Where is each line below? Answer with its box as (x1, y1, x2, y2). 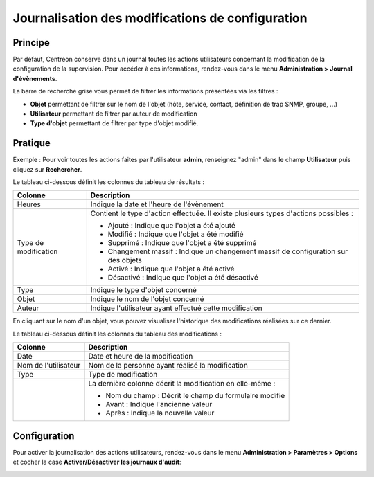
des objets (107, 255, 142, 265)
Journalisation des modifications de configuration (12, 10, 308, 26)
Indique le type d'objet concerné (90, 285, 197, 295)
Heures (17, 199, 41, 209)
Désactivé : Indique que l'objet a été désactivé (107, 273, 259, 282)
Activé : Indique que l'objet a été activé (107, 264, 235, 273)
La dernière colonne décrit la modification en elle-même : (88, 379, 276, 388)
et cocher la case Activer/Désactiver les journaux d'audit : (12, 458, 181, 467)
